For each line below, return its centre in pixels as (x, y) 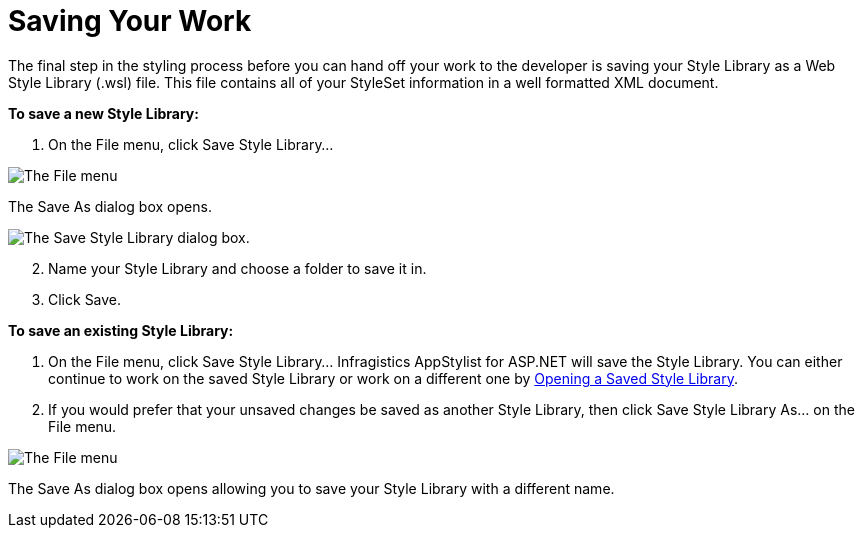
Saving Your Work (130, 21)
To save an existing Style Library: (121, 330)
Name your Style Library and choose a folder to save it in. (237, 268)
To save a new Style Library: (103, 113)
